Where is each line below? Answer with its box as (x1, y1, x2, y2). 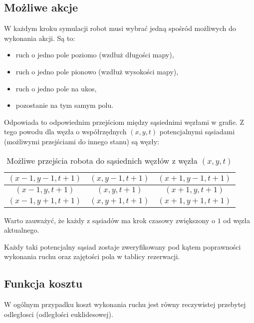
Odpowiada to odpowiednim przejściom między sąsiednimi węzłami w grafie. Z (4, 116, 244, 127)
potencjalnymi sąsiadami (159, 126, 235, 137)
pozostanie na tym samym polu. (15, 100, 114, 110)
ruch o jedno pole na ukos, (15, 83, 97, 93)
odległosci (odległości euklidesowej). (4, 309, 113, 319)
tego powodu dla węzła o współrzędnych (4, 126, 127, 137)
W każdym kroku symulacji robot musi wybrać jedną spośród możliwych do (4, 23, 236, 33)
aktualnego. (4, 225, 39, 235)
